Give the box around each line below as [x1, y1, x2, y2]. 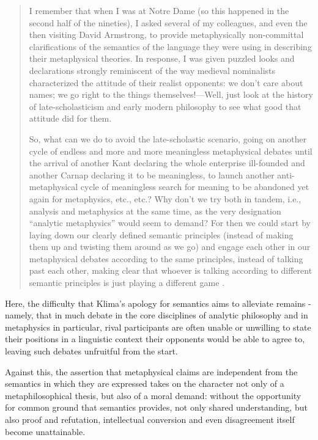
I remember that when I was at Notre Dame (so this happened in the [29, 4, 289, 16]
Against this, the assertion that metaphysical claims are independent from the [5, 365, 298, 378]
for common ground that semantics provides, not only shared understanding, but [5, 401, 308, 414]
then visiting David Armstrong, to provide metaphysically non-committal [29, 28, 304, 41]
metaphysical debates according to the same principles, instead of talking [29, 252, 303, 265]
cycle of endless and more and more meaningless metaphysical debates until [29, 144, 312, 157]
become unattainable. [5, 425, 86, 438]
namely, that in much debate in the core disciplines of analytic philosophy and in [5, 309, 308, 321]
